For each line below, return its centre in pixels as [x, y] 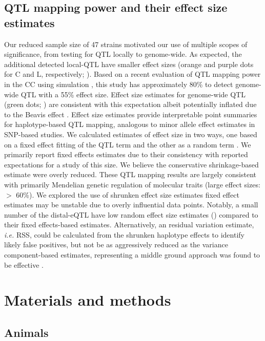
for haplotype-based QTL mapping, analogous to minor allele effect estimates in [130, 124]
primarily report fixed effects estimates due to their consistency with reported [126, 154]
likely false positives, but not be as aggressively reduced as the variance [116, 244]
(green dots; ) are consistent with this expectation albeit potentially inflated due [130, 104]
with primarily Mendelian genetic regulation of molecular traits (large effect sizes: [132, 184]
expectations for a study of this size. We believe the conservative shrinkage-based [131, 164]
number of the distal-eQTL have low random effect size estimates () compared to [131, 214]
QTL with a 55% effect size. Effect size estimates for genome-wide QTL [133, 94]
